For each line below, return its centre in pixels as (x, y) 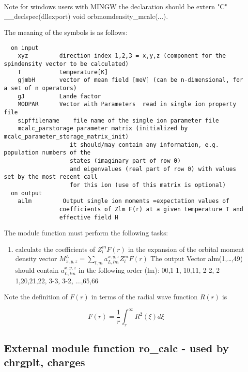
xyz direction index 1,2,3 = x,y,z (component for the (122, 56)
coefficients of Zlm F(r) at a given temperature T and (151, 209)
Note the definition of (36, 297)
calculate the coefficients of (55, 249)
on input (25, 48)
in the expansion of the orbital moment (186, 249)
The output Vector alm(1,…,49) (197, 258)
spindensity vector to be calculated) (66, 64)
